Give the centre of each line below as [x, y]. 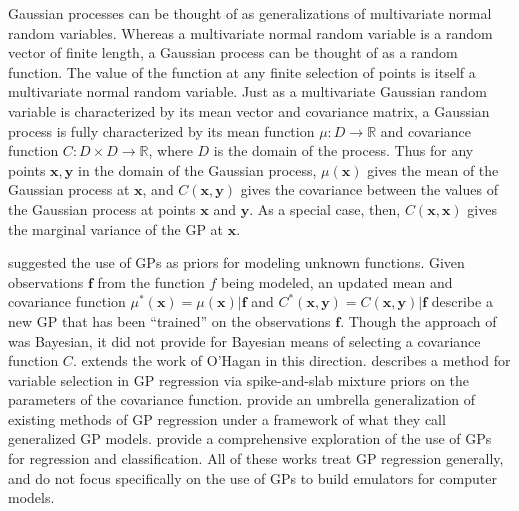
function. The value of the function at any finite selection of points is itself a [242, 71]
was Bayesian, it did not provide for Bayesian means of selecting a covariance [244, 340]
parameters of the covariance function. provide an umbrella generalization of [241, 399]
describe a [462, 301]
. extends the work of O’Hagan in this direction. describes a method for [291, 360]
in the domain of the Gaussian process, [197, 169]
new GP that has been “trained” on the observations [169, 320]
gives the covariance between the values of [369, 189]
